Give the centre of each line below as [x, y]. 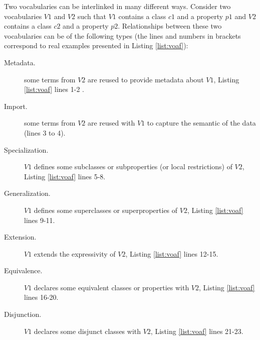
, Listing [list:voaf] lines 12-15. [172, 253]
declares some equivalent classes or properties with [111, 287]
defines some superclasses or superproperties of [106, 210]
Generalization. [27, 193]
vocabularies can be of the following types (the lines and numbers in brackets [122, 35]
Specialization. [26, 149]
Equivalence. [23, 270]
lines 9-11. [40, 220]
